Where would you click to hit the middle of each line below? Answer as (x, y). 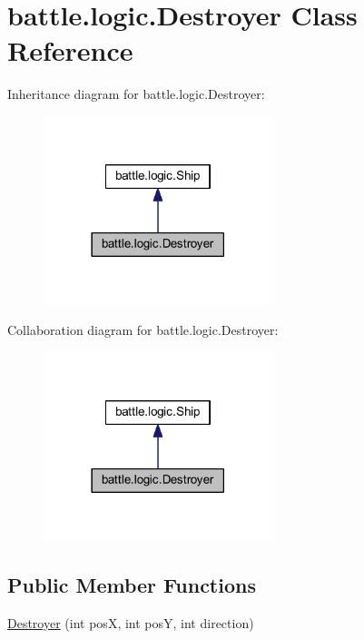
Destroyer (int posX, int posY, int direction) (131, 622)
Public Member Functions (132, 584)
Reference (70, 50)
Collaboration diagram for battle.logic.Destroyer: (143, 330)
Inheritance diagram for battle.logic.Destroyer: (136, 94)
